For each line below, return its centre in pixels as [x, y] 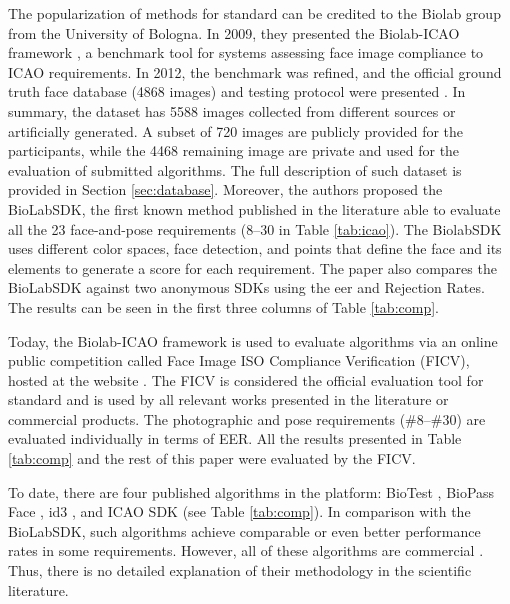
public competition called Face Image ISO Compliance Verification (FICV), [239, 360]
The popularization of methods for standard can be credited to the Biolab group [254, 13]
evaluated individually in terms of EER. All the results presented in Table [235, 438]
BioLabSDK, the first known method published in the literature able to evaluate [254, 208]
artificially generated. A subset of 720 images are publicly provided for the [236, 130]
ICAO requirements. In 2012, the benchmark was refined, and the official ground [255, 71]
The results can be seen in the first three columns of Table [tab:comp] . [223, 306]
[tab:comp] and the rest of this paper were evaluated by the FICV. [212, 458]
